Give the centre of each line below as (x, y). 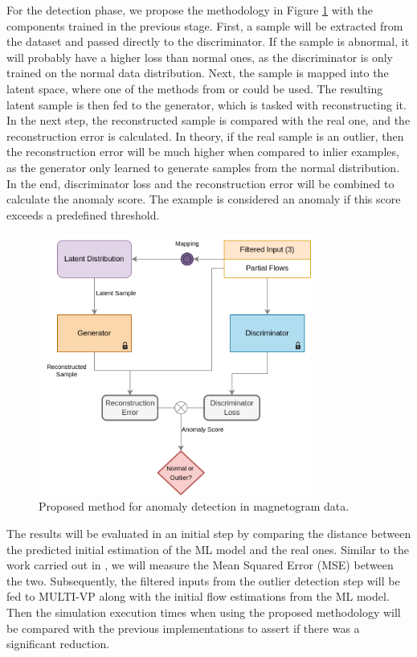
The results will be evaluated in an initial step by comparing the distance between (209, 534)
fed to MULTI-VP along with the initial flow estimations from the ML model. (198, 596)
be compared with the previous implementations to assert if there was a (183, 628)
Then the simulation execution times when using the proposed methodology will (204, 612)
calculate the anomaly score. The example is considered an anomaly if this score (204, 199)
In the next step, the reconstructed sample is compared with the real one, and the (208, 120)
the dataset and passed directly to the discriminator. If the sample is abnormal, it (208, 41)
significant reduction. (58, 644)
